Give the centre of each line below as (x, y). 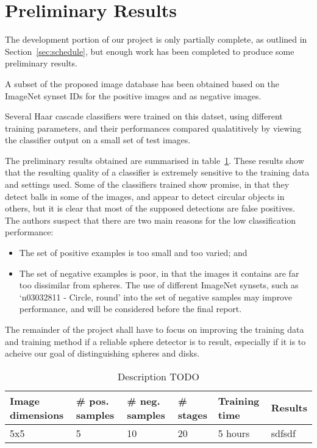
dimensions (37, 414)
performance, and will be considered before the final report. (130, 309)
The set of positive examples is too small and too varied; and (133, 253)
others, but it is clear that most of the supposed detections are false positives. (150, 208)
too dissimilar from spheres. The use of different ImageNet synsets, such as (159, 285)
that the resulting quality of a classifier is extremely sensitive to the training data (157, 172)
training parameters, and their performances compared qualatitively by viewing (153, 128)
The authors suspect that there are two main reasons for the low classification (151, 220)
